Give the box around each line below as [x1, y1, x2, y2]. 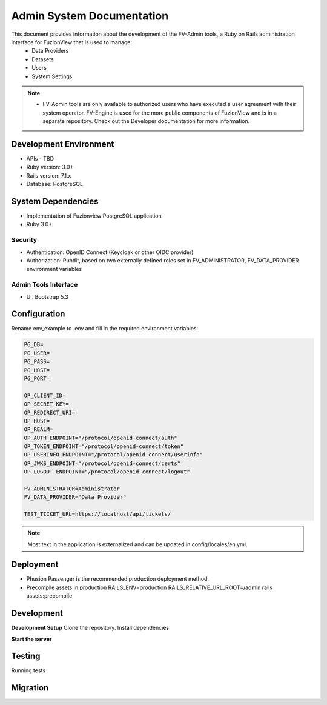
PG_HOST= [24, 367, 50, 373]
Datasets [31, 55, 54, 63]
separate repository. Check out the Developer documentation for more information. [42, 118, 250, 125]
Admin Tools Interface [11, 281, 78, 289]
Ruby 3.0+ [26, 221, 53, 228]
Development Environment [11, 139, 114, 149]
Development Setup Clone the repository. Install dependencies [11, 624, 170, 632]
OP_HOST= [24, 417, 50, 424]
